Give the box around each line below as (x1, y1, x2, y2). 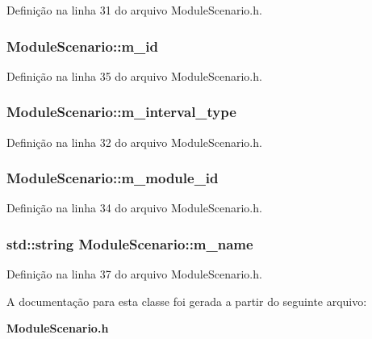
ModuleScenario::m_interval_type (6, 102, 236, 122)
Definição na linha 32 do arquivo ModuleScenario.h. (6, 133, 262, 150)
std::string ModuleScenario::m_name (6, 233, 253, 253)
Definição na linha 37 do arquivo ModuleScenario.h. (6, 266, 262, 282)
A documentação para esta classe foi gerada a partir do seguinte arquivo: (6, 292, 367, 309)
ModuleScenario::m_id (6, 36, 158, 56)
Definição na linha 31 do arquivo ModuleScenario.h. (6, 2, 262, 18)
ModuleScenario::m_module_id (6, 168, 219, 188)
